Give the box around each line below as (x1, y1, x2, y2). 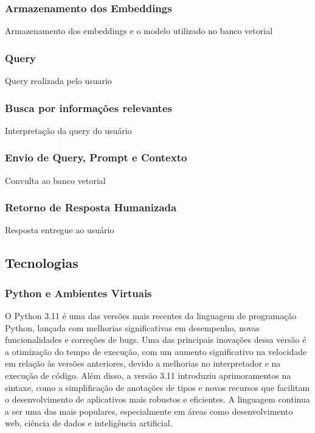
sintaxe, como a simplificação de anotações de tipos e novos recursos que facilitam (5, 381, 310, 393)
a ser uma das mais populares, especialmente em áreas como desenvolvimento (5, 404, 293, 417)
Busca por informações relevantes (5, 100, 172, 115)
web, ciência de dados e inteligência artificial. (5, 417, 173, 429)
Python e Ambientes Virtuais (5, 285, 152, 300)
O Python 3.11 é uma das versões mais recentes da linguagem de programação (5, 309, 297, 322)
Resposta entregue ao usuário (5, 224, 114, 236)
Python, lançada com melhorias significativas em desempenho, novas (5, 321, 260, 334)
